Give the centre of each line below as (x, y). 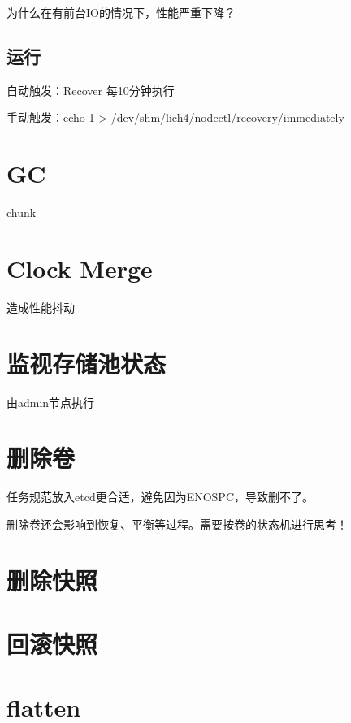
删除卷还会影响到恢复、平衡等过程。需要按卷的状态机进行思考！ (177, 524)
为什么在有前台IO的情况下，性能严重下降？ (121, 12)
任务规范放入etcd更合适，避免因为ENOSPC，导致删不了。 (160, 497)
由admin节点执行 (51, 402)
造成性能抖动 (41, 307)
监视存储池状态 (87, 363)
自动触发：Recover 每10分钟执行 (91, 90)
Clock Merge (80, 268)
